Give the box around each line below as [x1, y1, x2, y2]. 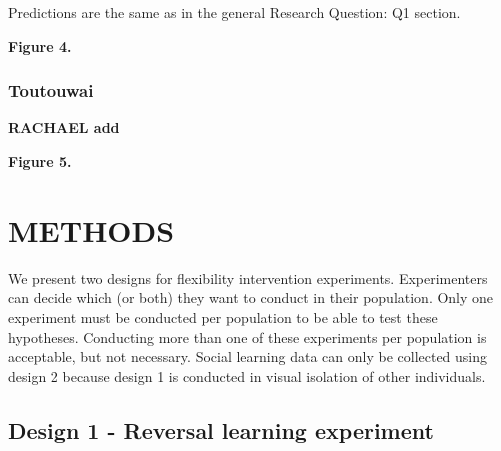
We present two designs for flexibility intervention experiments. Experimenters [8, 267, 488, 288]
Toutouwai [8, 78, 94, 103]
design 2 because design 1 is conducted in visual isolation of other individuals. [8, 365, 486, 386]
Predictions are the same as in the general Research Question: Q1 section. [8, 2, 461, 22]
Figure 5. [8, 151, 72, 171]
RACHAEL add [8, 117, 120, 138]
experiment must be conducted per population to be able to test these [8, 306, 438, 327]
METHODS [8, 209, 175, 250]
